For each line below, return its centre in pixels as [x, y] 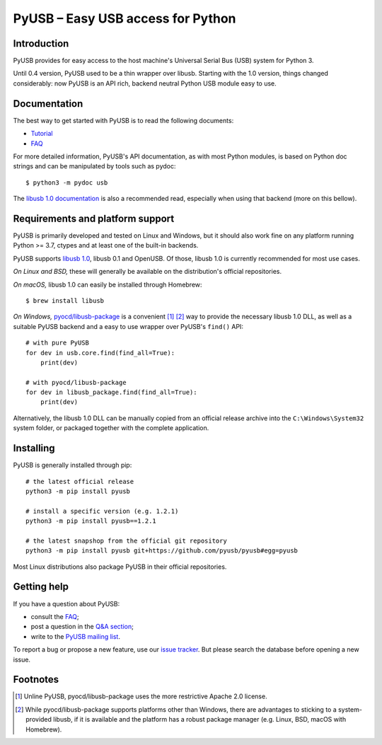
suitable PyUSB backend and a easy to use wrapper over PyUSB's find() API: [128, 326]
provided [39, 720]
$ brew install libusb [65, 300]
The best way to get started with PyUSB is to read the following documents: [123, 120]
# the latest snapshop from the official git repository [127, 541]
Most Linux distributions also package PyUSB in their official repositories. [120, 567]
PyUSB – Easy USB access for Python [125, 18]
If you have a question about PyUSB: [66, 603]
